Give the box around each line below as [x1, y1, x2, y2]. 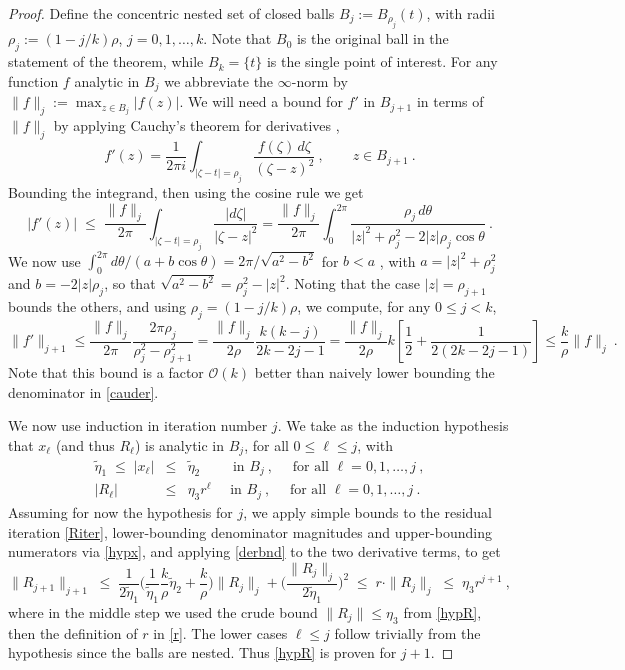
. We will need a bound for [179, 91, 343, 112]
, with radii [426, 3, 495, 23]
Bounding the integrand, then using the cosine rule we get [8, 182, 364, 203]
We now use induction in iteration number [8, 415, 268, 436]
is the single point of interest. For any [266, 51, 498, 72]
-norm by [291, 70, 348, 91]
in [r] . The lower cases [153, 622, 288, 643]
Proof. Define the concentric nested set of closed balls [8, 3, 335, 23]
